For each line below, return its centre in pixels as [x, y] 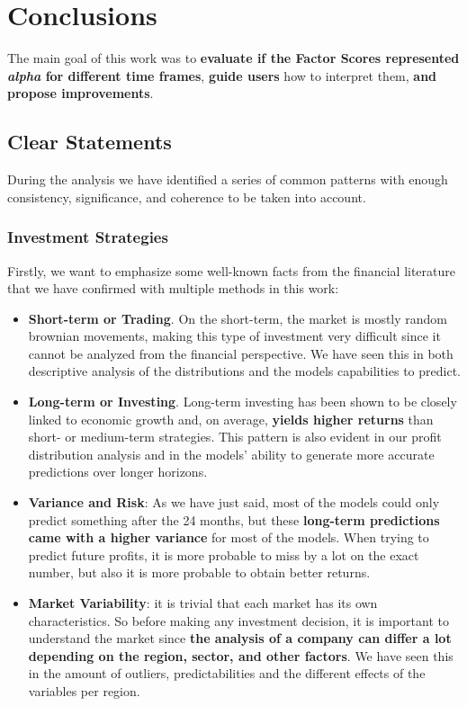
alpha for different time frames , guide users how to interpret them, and [222, 75]
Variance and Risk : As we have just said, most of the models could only [234, 502]
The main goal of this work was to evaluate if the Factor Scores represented [233, 58]
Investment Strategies [88, 237]
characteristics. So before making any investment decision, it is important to [238, 620]
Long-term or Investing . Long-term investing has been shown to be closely [242, 402]
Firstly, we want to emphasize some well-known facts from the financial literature [232, 270]
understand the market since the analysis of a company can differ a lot [240, 638]
